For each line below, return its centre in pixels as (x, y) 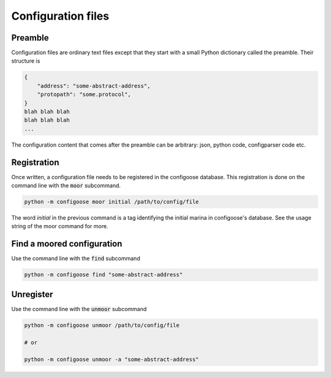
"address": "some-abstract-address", (94, 86)
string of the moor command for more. (60, 226)
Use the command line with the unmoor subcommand (79, 309)
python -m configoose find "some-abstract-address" (104, 275)
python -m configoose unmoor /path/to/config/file (102, 325)
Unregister (32, 294)
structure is (26, 61)
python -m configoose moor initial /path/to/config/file (112, 202)
